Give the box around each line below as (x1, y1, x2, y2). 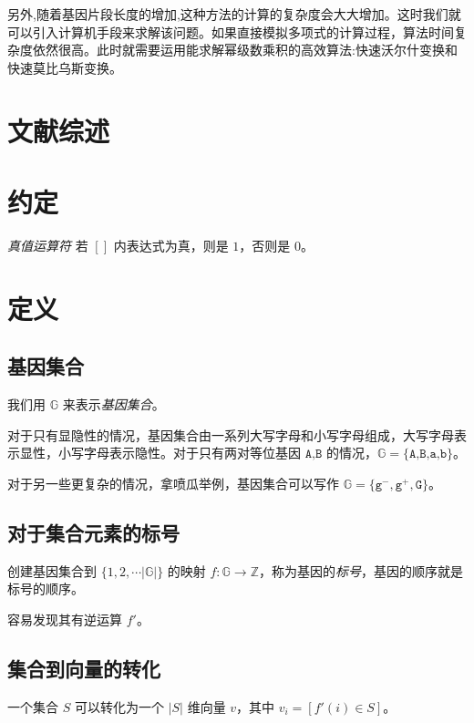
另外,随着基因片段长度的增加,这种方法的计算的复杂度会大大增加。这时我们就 (7, 5, 461, 23)
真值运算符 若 (7, 235, 88, 254)
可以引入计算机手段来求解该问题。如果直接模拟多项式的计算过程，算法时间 (7, 22, 454, 41)
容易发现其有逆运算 (7, 609, 122, 628)
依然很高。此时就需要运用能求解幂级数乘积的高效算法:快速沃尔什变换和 (32, 40, 458, 59)
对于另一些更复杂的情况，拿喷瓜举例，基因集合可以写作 (7, 473, 339, 492)
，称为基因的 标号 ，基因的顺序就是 (259, 561, 463, 580)
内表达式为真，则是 (113, 235, 229, 254)
